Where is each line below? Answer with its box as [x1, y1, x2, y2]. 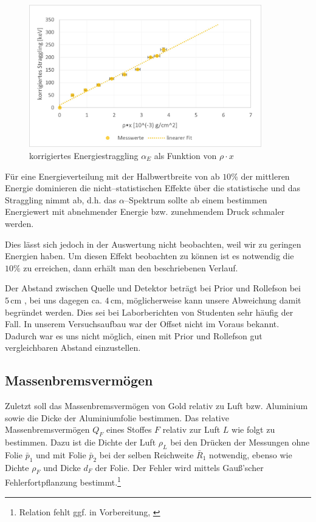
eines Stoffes [106, 423, 152, 436]
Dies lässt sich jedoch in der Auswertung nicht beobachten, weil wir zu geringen [5, 237, 301, 250]
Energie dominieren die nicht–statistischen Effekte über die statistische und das [5, 181, 300, 194]
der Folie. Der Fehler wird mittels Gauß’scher [95, 461, 264, 473]
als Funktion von [154, 149, 217, 161]
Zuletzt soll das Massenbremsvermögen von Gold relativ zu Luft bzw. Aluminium [5, 399, 308, 412]
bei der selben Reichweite [99, 448, 194, 461]
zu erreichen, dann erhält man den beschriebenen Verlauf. [23, 261, 238, 274]
